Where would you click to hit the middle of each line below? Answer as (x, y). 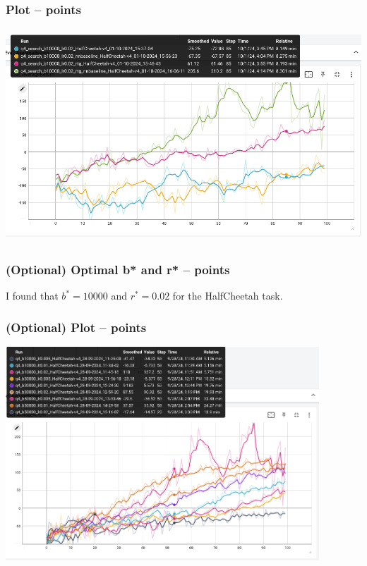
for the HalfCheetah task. (228, 296)
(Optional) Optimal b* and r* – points (118, 270)
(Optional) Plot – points (76, 327)
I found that (32, 296)
